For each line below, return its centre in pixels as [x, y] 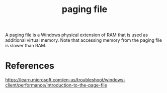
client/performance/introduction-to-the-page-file [56, 85]
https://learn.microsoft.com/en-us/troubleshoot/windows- [65, 80]
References [30, 66]
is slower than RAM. [26, 46]
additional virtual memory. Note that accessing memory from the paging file [84, 40]
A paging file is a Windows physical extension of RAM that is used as [77, 35]
